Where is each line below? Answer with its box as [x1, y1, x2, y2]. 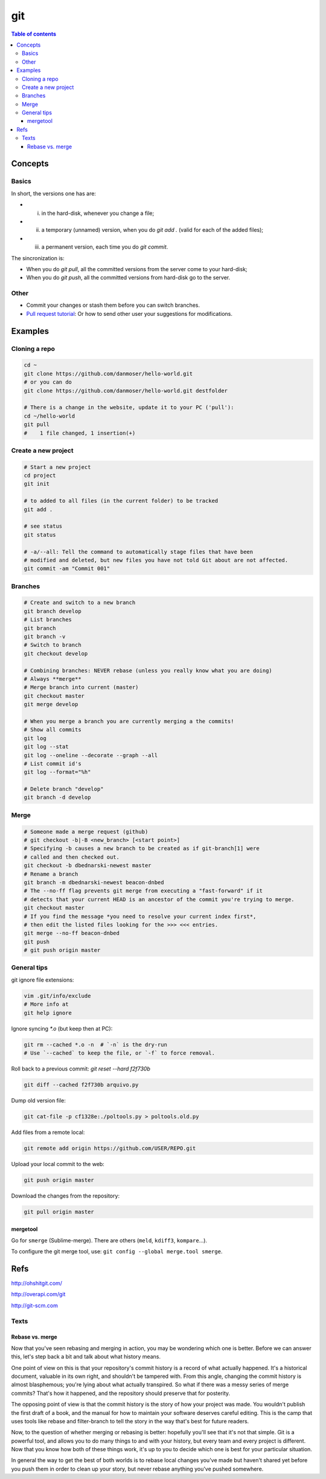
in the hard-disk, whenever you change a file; [41, 209, 155, 217]
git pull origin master [24, 1208, 95, 1215]
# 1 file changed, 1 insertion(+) [24, 430, 136, 436]
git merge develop [24, 701, 78, 708]
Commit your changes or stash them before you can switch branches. [26, 301, 200, 309]
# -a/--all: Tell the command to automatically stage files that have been [24, 548, 254, 555]
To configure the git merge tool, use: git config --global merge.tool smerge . [11, 1248, 223, 1255]
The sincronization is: [11, 254, 65, 261]
